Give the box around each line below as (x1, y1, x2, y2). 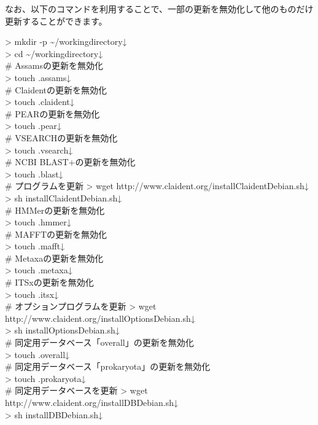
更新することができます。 (5, 14, 107, 27)
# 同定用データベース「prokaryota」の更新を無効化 (5, 360, 211, 373)
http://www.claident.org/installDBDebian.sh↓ (5, 396, 178, 408)
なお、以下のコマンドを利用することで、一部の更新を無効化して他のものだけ (5, 2, 314, 15)
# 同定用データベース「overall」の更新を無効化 (5, 336, 194, 349)
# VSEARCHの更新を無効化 (5, 131, 118, 144)
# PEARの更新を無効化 (5, 107, 100, 120)
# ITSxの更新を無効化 (5, 276, 94, 289)
